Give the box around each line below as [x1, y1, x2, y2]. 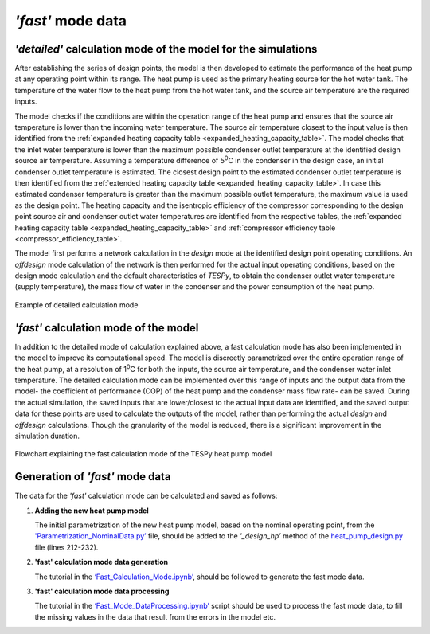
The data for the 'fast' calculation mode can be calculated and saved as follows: [14, 491, 278, 501]
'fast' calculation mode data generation [34, 558, 169, 567]
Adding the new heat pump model [34, 506, 149, 515]
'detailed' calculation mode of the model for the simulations [14, 42, 318, 56]
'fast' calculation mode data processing [34, 586, 170, 596]
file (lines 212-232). [34, 542, 99, 552]
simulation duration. [14, 431, 80, 440]
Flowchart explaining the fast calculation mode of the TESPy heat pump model [14, 449, 272, 459]
